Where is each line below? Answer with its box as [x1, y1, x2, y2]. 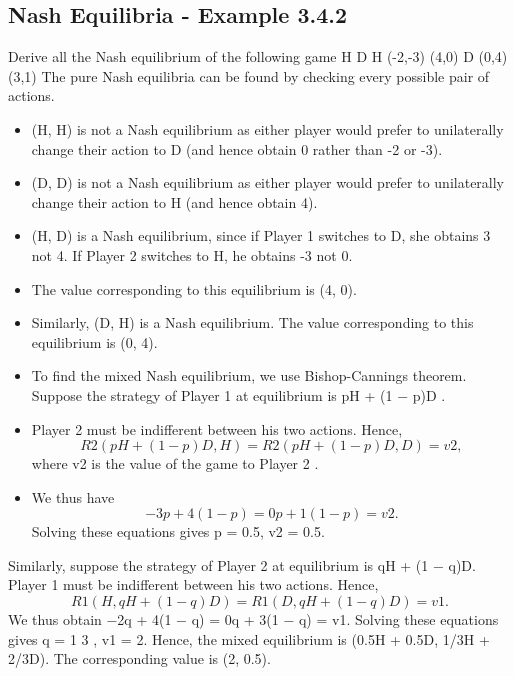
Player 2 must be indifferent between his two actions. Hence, [31, 418, 403, 439]
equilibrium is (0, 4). [31, 331, 158, 352]
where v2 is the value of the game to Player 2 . [31, 453, 319, 474]
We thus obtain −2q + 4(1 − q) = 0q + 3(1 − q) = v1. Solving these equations [8, 609, 499, 630]
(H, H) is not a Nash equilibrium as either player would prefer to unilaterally [31, 118, 504, 139]
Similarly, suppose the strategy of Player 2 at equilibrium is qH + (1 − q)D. [8, 554, 476, 575]
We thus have [31, 486, 115, 507]
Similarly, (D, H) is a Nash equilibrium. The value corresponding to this [31, 312, 474, 333]
